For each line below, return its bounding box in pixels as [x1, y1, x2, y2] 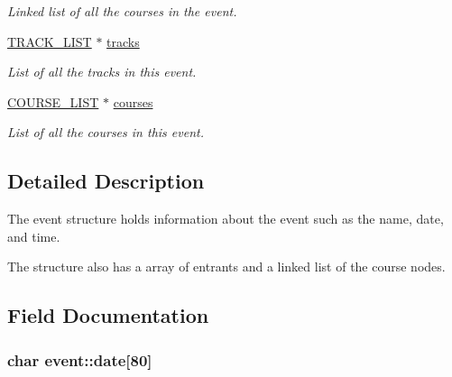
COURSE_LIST [7, 92, 99, 111]
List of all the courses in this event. [7, 123, 204, 142]
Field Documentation [7, 301, 209, 329]
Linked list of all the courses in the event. [7, 2, 237, 20]
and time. [7, 226, 60, 245]
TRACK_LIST [7, 32, 92, 51]
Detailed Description [7, 167, 205, 195]
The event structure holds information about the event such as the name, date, [7, 209, 444, 228]
